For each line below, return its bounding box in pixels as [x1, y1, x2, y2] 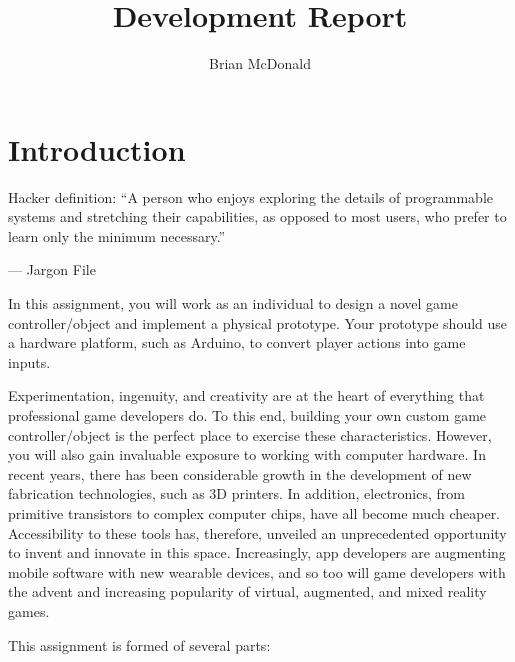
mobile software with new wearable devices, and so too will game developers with [8, 561, 506, 582]
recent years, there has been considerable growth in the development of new [8, 463, 472, 484]
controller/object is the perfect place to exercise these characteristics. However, [8, 424, 492, 445]
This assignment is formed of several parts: [8, 634, 271, 655]
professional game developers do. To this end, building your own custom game [8, 405, 487, 425]
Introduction [8, 128, 186, 169]
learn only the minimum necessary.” [8, 225, 226, 246]
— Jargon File [8, 259, 96, 280]
